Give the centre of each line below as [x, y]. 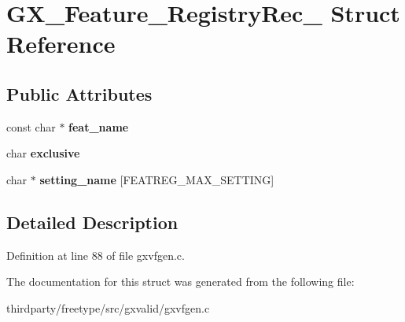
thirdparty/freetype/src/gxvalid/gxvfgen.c [108, 307]
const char [31, 126]
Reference [61, 44]
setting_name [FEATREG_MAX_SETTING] [157, 179]
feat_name [99, 126]
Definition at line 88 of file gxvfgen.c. [96, 255]
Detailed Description [92, 222]
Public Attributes [79, 93]
